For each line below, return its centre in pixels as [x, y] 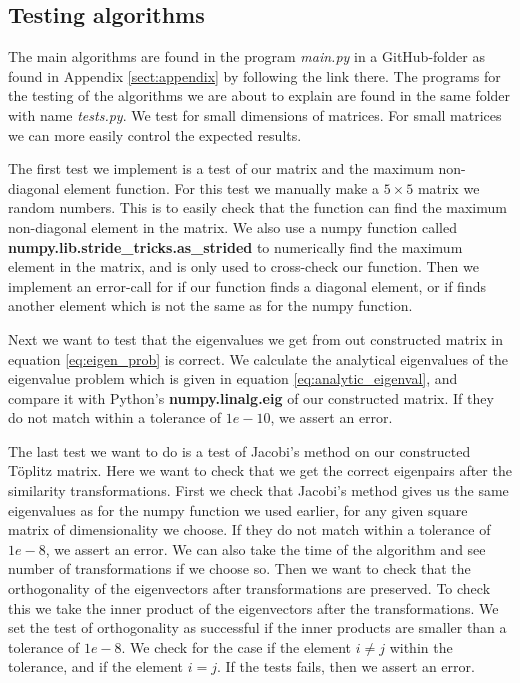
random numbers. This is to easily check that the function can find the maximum [257, 207]
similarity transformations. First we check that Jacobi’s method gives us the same [258, 490]
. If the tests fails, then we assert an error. [345, 666]
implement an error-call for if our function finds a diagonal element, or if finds [247, 285]
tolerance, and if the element [96, 666]
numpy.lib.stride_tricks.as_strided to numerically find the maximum [235, 246]
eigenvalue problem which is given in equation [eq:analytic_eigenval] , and [233, 378]
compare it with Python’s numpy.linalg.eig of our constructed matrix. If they [251, 397]
